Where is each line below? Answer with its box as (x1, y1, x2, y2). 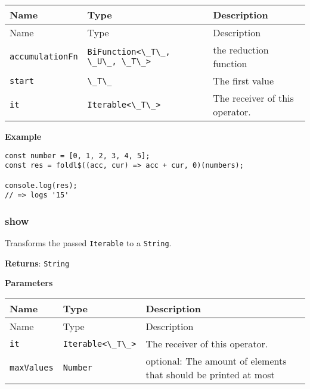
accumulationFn (10, 52, 78, 61)
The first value (213, 74, 274, 87)
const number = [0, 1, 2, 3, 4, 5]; (5, 151, 150, 160)
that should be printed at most (145, 368, 275, 381)
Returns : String (5, 256, 70, 269)
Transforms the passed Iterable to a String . (5, 237, 172, 249)
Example (5, 130, 42, 142)
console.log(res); (5, 181, 77, 190)
